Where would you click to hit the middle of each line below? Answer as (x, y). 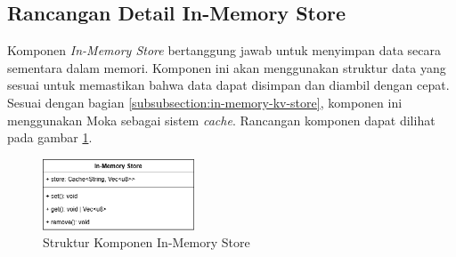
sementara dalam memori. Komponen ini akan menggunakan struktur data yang (227, 67)
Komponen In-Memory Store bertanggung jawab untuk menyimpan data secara (224, 50)
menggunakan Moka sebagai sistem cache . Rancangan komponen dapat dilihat (221, 120)
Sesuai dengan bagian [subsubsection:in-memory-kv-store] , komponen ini (205, 102)
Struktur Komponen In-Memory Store (147, 242)
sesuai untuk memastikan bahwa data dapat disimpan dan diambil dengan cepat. (228, 85)
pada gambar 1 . (50, 137)
